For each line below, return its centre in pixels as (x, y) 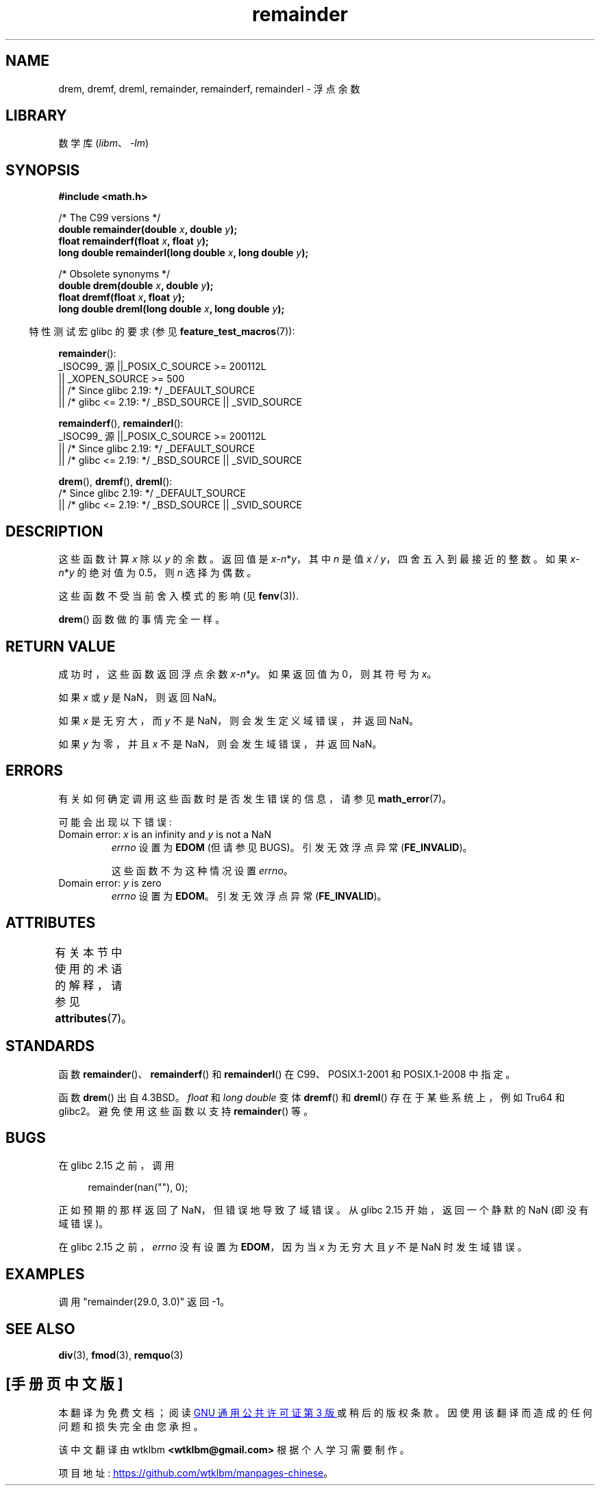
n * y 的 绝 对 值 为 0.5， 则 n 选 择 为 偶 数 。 (158, 573)
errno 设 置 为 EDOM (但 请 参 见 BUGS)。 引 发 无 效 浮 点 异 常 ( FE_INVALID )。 (292, 847)
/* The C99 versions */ (110, 218)
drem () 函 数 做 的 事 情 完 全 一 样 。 (142, 619)
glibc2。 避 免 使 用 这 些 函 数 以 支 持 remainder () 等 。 (186, 1111)
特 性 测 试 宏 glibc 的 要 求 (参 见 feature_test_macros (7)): (162, 332)
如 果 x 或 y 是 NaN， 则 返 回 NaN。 (140, 697)
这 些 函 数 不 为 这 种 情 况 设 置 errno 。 (202, 870)
